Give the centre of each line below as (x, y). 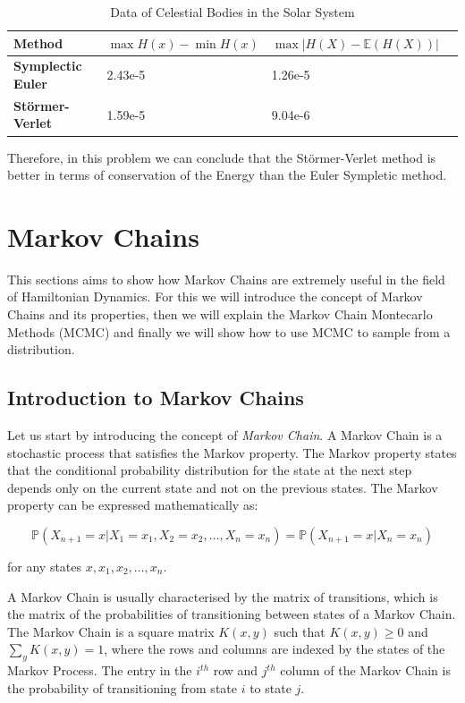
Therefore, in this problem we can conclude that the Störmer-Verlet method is (222, 157)
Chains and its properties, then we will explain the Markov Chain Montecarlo (220, 314)
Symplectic (48, 66)
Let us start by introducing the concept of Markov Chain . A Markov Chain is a (225, 435)
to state (271, 687)
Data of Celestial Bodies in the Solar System (232, 12)
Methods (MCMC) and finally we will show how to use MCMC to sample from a (229, 331)
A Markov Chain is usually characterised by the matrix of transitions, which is (223, 596)
